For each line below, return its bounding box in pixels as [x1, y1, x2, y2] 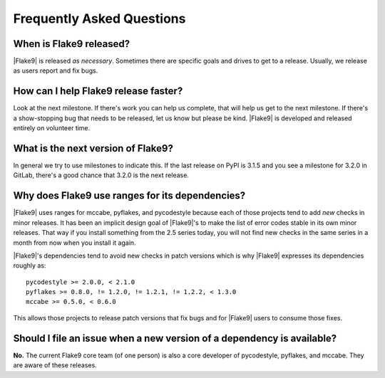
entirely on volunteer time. [13, 124, 91, 132]
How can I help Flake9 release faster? [13, 85, 183, 98]
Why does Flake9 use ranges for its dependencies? [13, 189, 246, 202]
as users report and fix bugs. [13, 66, 98, 75]
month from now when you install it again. [13, 238, 136, 247]
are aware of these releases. [13, 361, 98, 369]
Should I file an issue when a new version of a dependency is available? [13, 332, 337, 345]
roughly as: [13, 261, 46, 270]
